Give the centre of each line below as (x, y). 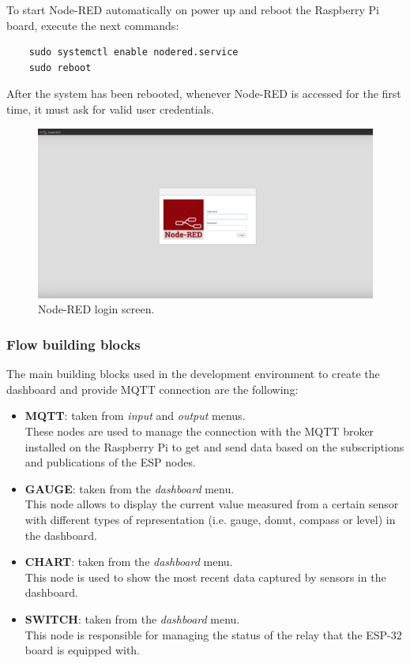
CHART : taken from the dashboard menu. (129, 562)
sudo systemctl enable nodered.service (134, 52)
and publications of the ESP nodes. (110, 462)
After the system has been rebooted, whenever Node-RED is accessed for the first (204, 94)
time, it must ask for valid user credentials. (110, 109)
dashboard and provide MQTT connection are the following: (152, 389)
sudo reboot (60, 67)
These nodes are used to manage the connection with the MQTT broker (199, 431)
